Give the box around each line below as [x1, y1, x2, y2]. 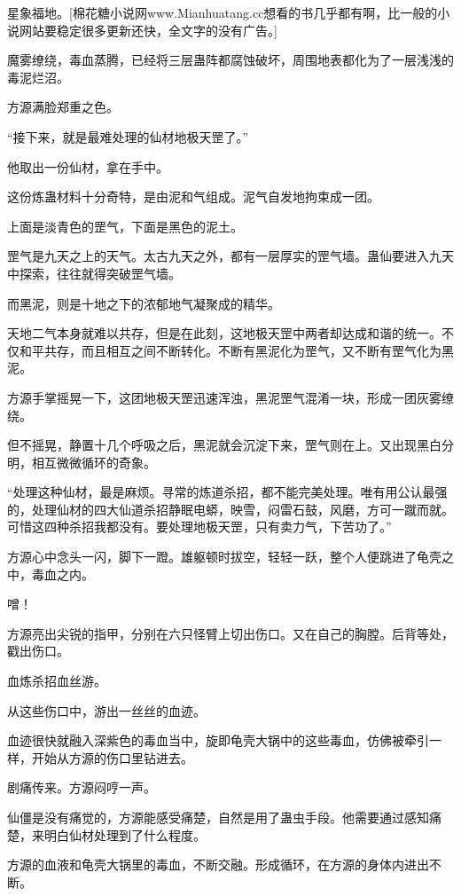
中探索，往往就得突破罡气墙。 [7, 263, 181, 282]
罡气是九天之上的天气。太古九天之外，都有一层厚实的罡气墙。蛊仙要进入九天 [7, 247, 454, 265]
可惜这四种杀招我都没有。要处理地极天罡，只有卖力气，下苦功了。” [7, 517, 392, 536]
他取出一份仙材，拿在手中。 [7, 157, 168, 176]
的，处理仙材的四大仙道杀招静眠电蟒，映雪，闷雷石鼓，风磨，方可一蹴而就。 [7, 499, 454, 518]
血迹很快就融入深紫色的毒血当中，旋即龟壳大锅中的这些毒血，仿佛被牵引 [7, 731, 429, 750]
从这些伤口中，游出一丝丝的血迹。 [7, 701, 206, 719]
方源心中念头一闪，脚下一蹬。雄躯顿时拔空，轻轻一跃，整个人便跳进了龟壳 [7, 547, 441, 566]
